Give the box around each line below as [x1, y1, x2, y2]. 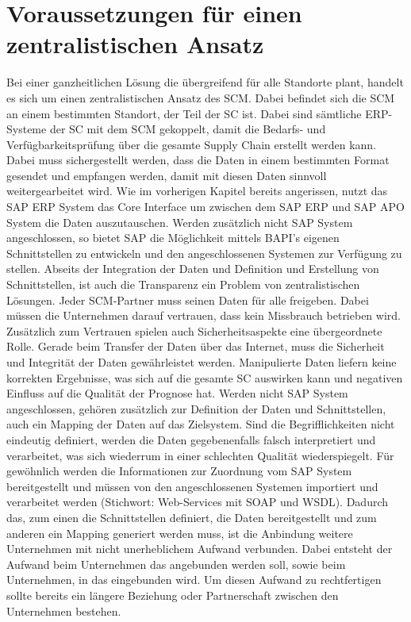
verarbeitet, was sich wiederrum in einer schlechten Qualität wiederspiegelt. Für [6, 447, 394, 463]
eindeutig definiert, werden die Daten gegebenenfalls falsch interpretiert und [6, 431, 376, 447]
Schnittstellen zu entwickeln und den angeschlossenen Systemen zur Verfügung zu [6, 244, 402, 261]
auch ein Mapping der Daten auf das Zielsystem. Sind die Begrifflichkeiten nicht [6, 416, 395, 432]
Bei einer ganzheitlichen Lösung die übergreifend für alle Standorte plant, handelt [6, 74, 404, 90]
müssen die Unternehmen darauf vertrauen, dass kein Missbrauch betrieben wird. [6, 307, 401, 324]
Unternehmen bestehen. [6, 602, 121, 619]
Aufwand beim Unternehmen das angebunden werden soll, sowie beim [6, 555, 346, 572]
